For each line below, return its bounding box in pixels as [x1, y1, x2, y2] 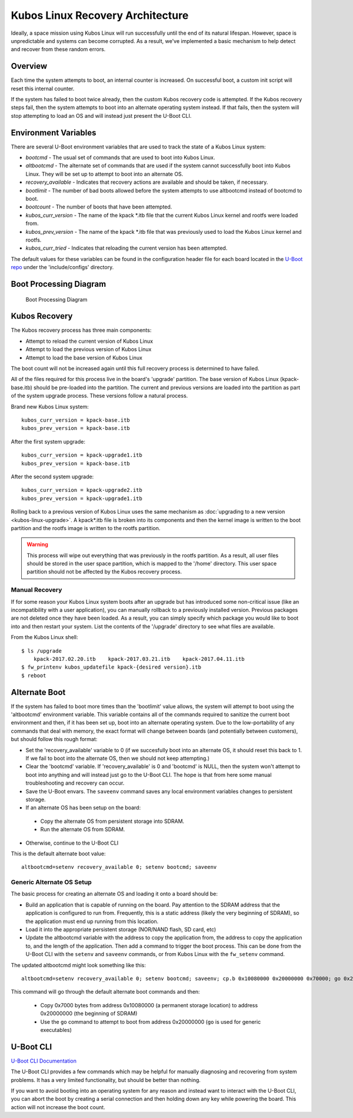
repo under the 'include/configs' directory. [11, 264, 114, 271]
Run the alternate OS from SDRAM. [40, 826, 125, 833]
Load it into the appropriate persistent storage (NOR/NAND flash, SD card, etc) [25, 925, 217, 933]
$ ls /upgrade [21, 647, 62, 654]
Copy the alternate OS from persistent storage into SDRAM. [40, 818, 185, 825]
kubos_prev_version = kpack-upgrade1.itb [21, 495, 142, 502]
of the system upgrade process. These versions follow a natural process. [11, 392, 188, 399]
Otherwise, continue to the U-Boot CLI [25, 839, 119, 846]
